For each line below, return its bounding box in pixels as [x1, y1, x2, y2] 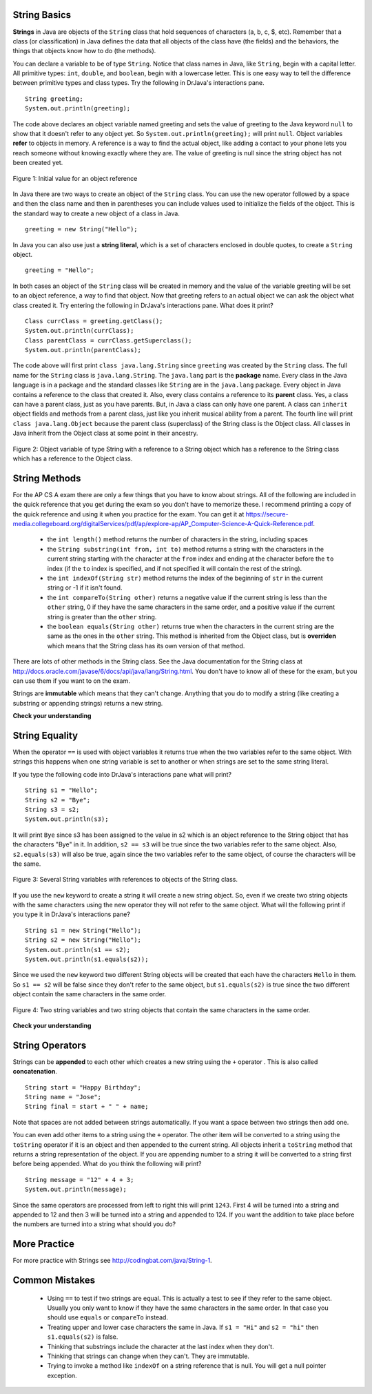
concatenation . [12, 1067, 58, 1076]
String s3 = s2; [25, 805, 80, 813]
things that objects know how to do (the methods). [12, 47, 156, 55]
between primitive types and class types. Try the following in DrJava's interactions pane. [12, 79, 265, 87]
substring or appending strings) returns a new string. [12, 699, 163, 707]
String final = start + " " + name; [25, 1103, 149, 1111]
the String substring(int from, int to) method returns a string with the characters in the [47, 545, 324, 553]
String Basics [12, 9, 72, 21]
